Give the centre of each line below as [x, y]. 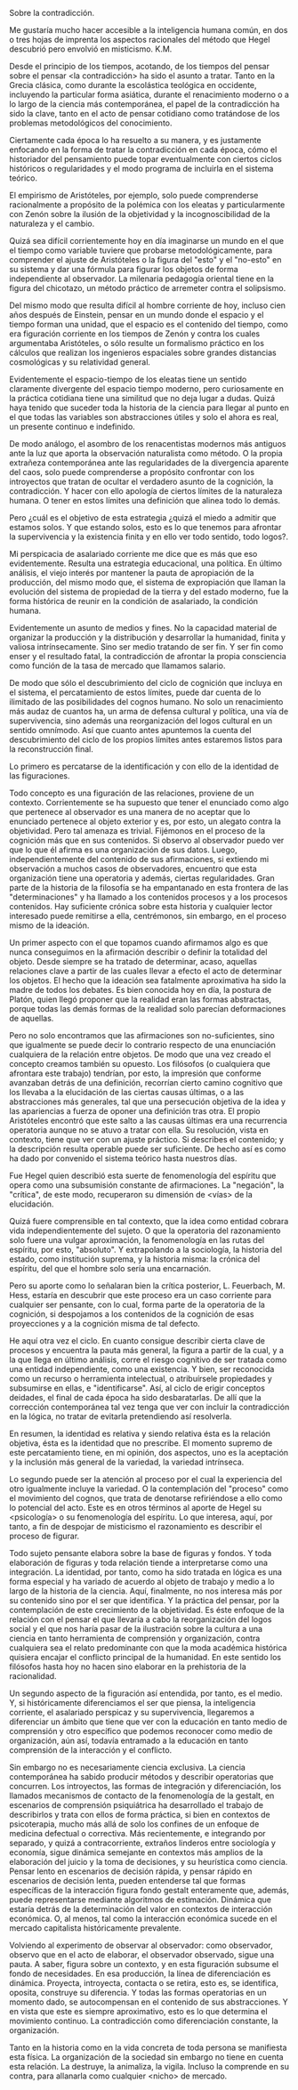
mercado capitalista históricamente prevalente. [96, 1928]
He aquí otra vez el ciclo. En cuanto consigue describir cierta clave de [137, 1341]
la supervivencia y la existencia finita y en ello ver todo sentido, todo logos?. [149, 537]
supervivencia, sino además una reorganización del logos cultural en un [141, 721]
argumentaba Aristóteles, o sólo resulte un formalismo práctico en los [137, 343]
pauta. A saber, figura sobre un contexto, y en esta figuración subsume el [144, 1964]
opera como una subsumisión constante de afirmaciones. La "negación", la [147, 1185]
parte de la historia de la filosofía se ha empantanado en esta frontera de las [149, 888]
